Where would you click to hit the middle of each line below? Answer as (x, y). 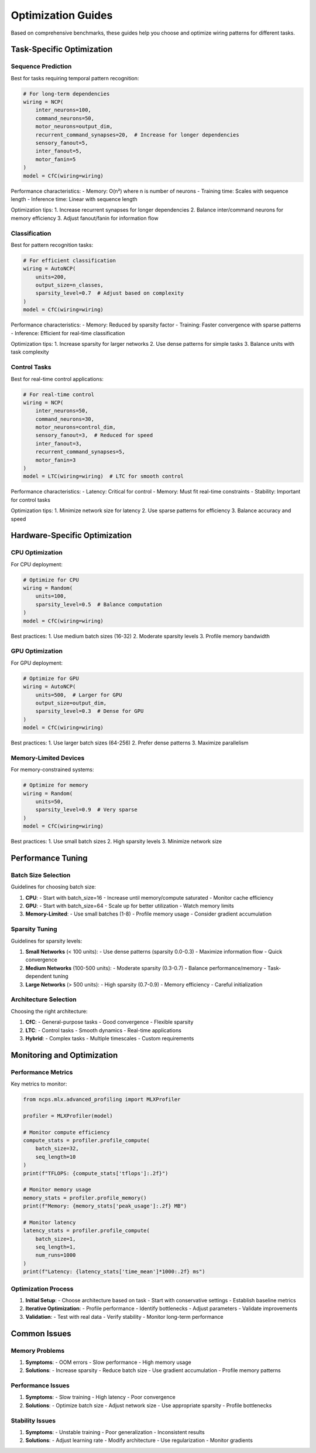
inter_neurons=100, (63, 110)
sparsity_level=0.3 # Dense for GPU (90, 711)
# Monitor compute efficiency (66, 1132)
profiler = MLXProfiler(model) (68, 1116)
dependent (39, 976)
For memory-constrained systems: (52, 770)
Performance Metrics (42, 1072)
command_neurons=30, (65, 419)
